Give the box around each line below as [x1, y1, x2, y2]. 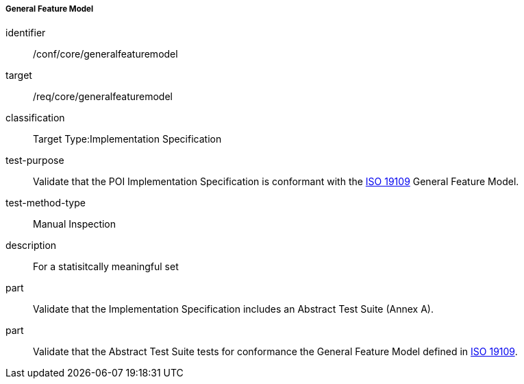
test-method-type [5, 197, 86, 209]
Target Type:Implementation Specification [33, 133, 222, 145]
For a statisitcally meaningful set [33, 261, 179, 273]
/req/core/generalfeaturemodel [33, 91, 173, 103]
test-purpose [5, 154, 64, 167]
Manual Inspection [33, 218, 116, 230]
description [5, 239, 57, 252]
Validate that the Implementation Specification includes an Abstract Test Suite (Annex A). [33, 303, 434, 315]
